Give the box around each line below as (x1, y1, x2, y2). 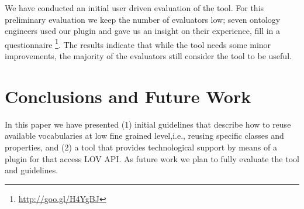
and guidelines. (5, 164, 58, 176)
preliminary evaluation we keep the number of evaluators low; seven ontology (5, 13, 281, 25)
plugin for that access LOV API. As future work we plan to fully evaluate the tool (5, 152, 299, 165)
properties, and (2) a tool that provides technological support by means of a (5, 141, 277, 153)
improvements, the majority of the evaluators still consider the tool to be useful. (5, 50, 292, 62)
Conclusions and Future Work (5, 84, 251, 108)
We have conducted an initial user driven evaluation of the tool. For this (5, 2, 264, 13)
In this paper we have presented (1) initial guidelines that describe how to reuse (5, 118, 291, 130)
